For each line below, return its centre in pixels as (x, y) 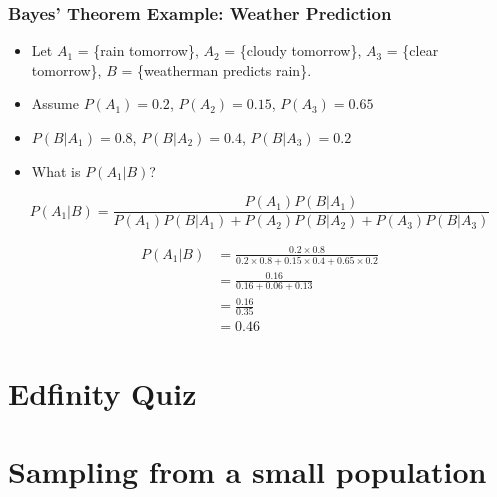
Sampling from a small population (247, 470)
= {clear (412, 50)
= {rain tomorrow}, (138, 50)
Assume (55, 103)
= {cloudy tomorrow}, (293, 50)
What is (56, 170)
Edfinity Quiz (102, 392)
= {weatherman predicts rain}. (216, 69)
